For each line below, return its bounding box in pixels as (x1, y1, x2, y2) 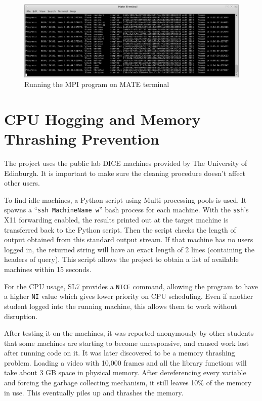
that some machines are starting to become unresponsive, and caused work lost (4, 337, 249, 348)
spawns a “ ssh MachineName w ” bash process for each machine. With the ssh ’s (4, 204, 249, 215)
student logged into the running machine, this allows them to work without (4, 300, 237, 311)
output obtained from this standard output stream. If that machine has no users (4, 234, 253, 245)
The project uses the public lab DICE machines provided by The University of (4, 158, 247, 168)
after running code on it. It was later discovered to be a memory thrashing (4, 347, 235, 358)
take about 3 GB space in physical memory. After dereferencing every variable (4, 367, 246, 378)
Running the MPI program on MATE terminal (24, 79, 169, 90)
